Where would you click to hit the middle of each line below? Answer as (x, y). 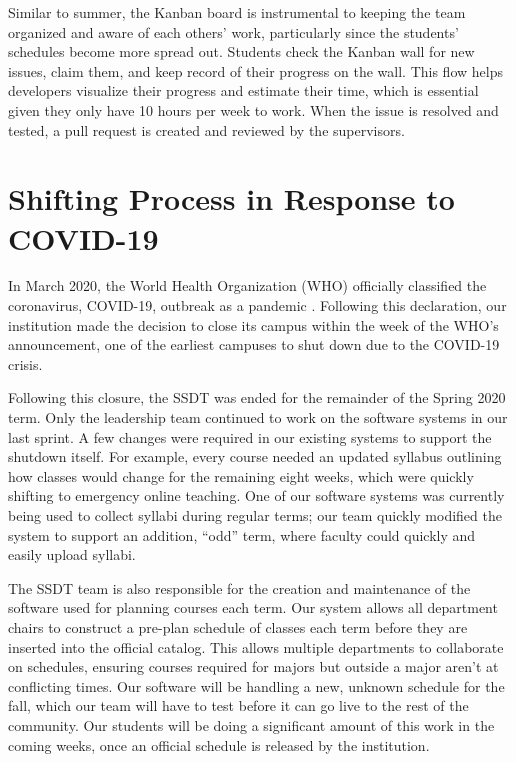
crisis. (25, 363)
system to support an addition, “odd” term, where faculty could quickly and (242, 534)
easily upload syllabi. (72, 554)
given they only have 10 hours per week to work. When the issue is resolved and (253, 109)
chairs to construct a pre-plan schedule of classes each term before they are (238, 626)
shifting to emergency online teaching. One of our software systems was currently (256, 495)
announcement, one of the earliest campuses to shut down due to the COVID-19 (254, 344)
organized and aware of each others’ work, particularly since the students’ (233, 31)
